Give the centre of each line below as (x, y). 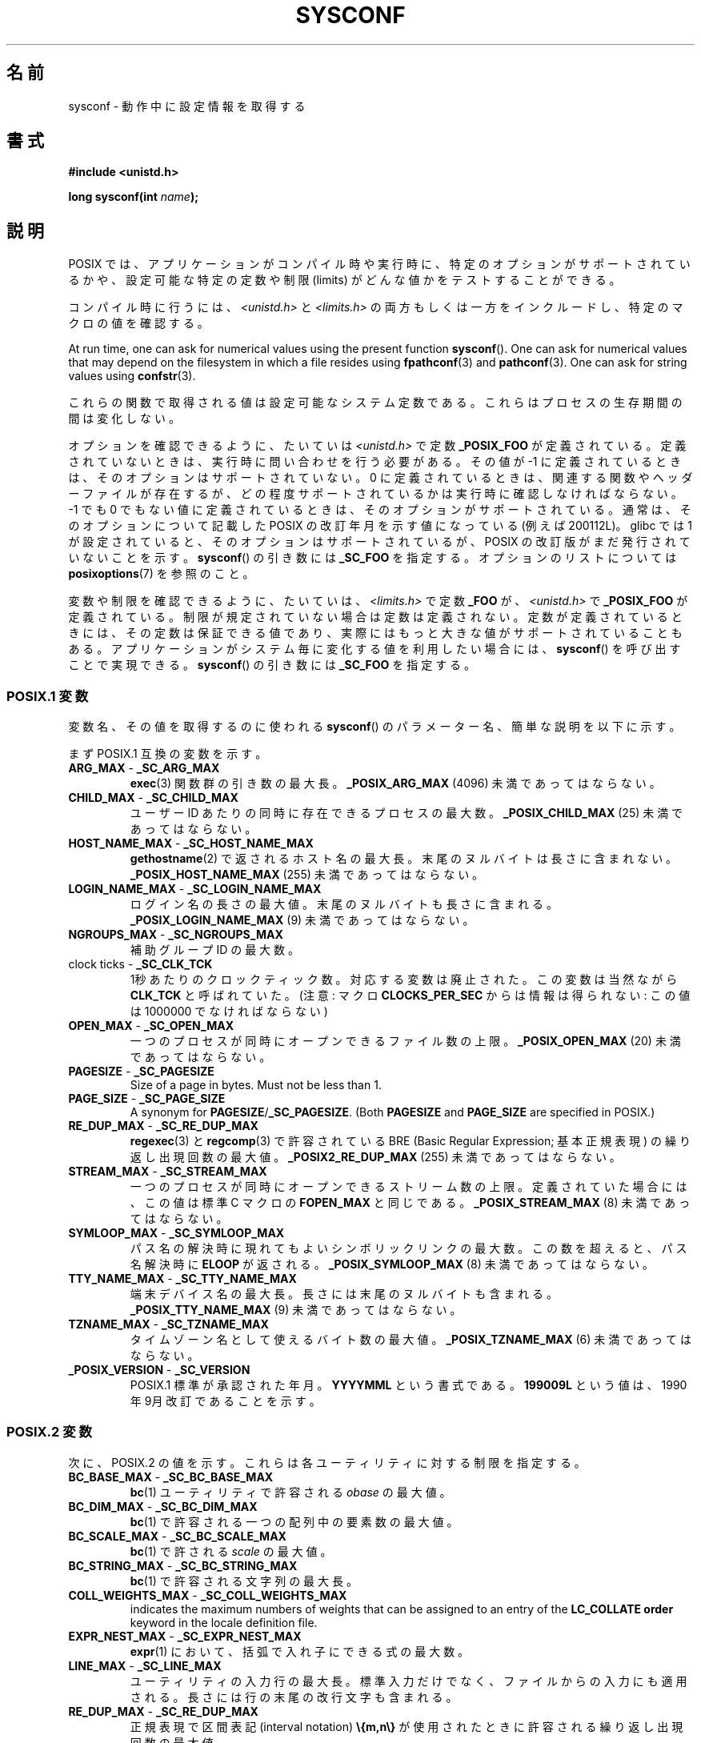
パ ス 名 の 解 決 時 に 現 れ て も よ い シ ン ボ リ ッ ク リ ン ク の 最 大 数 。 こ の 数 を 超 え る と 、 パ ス (409, 1248)
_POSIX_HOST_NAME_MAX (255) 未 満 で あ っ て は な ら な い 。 (307, 875)
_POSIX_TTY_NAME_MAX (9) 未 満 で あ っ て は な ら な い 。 (296, 1310)
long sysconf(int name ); (134, 197)
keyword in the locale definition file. (224, 1622)
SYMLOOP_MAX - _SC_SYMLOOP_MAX (176, 1233)
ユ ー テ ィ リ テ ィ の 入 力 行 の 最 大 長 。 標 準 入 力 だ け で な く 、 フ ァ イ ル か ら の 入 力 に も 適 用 (409, 1681)
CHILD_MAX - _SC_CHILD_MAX (153, 798)
